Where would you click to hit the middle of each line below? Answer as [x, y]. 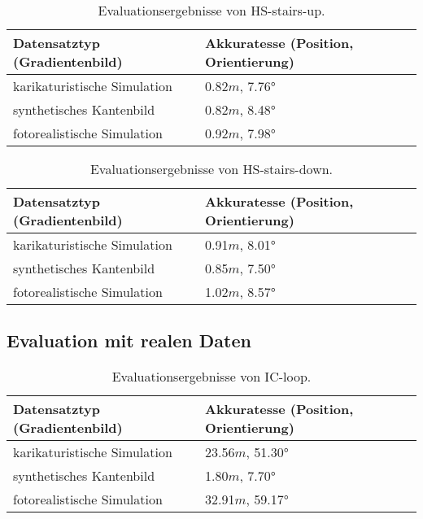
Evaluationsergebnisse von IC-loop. [211, 377]
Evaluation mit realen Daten [129, 340]
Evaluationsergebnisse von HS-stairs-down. [211, 169]
